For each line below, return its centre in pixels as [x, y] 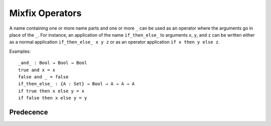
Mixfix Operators [45, 13]
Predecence [29, 112]
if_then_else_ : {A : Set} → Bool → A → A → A [77, 84]
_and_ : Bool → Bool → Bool [53, 63]
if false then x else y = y [53, 98]
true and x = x [37, 70]
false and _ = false [43, 77]
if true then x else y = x [51, 91]
